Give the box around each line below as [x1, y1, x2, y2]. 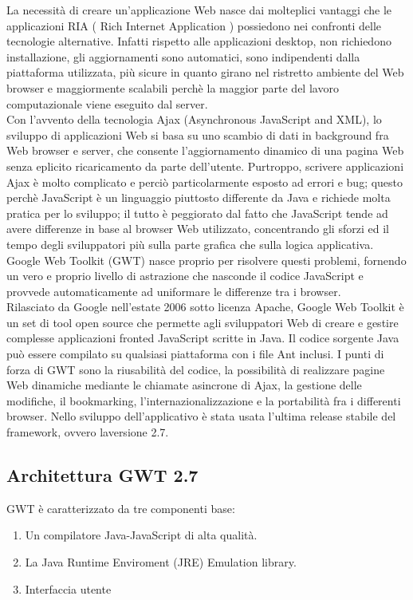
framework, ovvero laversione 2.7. [6, 424, 169, 440]
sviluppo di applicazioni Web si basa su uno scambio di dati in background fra [6, 126, 389, 143]
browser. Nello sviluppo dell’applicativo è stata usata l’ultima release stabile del [6, 408, 396, 424]
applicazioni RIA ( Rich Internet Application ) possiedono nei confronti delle [6, 17, 382, 34]
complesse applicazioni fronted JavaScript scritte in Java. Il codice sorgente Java [6, 330, 399, 346]
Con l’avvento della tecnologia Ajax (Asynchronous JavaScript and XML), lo [6, 111, 382, 128]
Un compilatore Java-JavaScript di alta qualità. [25, 527, 258, 543]
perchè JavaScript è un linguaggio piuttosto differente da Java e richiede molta [6, 189, 391, 206]
